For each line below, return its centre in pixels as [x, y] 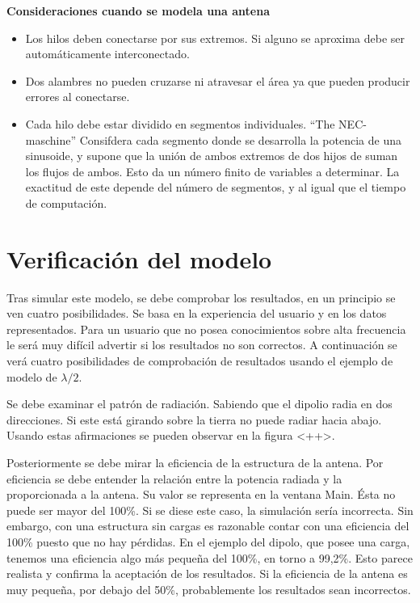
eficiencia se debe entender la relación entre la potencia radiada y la [174, 478]
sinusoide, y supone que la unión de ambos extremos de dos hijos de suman [212, 156]
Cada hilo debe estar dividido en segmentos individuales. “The [180, 123]
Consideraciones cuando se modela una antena [138, 11]
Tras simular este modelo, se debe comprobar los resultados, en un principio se [201, 297]
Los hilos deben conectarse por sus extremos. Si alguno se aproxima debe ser [215, 38]
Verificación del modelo [139, 258]
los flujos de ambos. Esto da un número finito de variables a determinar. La [212, 171]
